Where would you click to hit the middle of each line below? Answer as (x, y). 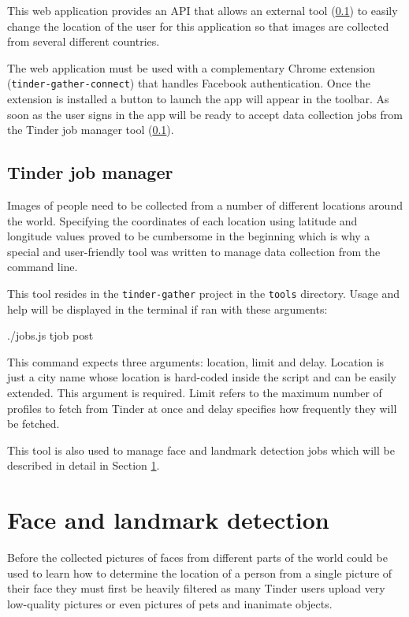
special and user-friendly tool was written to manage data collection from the (194, 251)
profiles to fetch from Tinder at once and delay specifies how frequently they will (202, 408)
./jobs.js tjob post (50, 335)
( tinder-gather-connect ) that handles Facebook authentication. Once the (189, 83)
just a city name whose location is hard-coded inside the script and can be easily (202, 377)
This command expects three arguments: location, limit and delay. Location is (196, 361)
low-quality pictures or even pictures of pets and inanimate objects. (170, 603)
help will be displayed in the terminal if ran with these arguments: (167, 308)
